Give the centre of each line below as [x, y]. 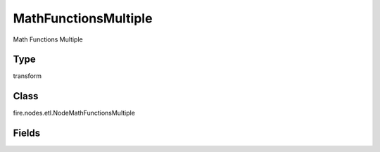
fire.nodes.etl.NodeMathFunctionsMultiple [74, 113]
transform [27, 76]
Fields [27, 133]
